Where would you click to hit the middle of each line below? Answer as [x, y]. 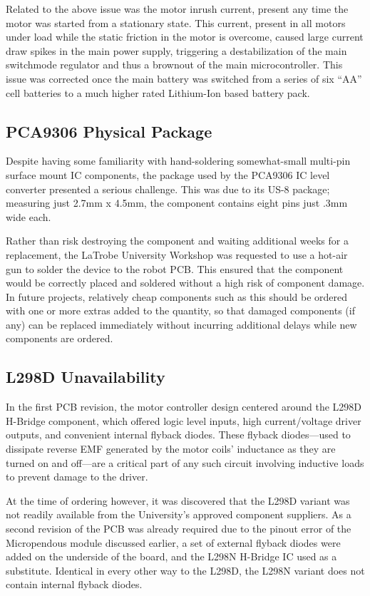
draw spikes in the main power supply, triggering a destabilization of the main [176, 50]
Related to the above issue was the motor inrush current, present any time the [177, 9]
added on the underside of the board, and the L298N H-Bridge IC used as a [171, 556]
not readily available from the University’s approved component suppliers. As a [179, 514]
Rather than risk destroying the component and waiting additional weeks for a [177, 241]
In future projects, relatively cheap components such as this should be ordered [176, 296]
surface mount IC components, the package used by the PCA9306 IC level [168, 174]
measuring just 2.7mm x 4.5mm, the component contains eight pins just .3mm [177, 203]
